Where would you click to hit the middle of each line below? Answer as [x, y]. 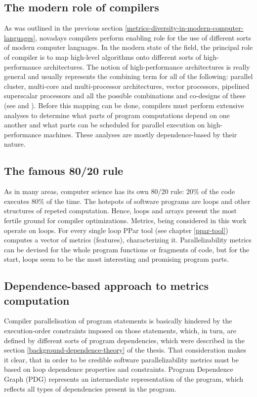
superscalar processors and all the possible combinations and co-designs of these [125, 96]
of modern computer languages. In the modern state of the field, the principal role [128, 47]
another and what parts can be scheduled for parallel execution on [105, 125]
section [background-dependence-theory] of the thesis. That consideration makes [125, 350]
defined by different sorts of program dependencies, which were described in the [125, 340]
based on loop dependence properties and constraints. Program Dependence [119, 369]
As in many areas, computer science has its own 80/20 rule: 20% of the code [120, 191]
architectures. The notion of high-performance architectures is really [147, 66]
